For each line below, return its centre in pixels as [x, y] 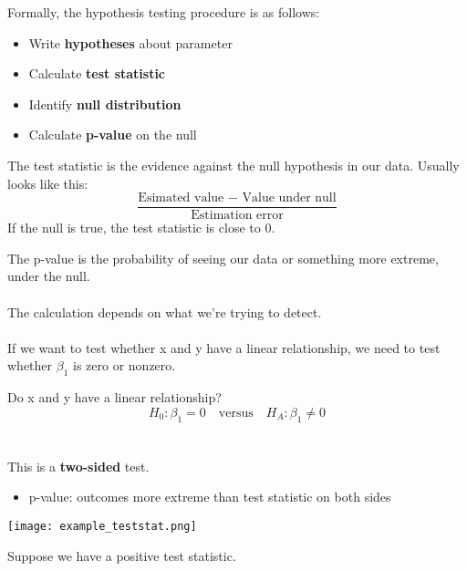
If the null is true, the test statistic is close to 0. [141, 228]
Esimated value [181, 198]
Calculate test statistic [97, 73]
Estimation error [237, 216]
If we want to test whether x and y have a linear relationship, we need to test [224, 347]
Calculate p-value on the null [113, 135]
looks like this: [48, 183]
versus [236, 413]
